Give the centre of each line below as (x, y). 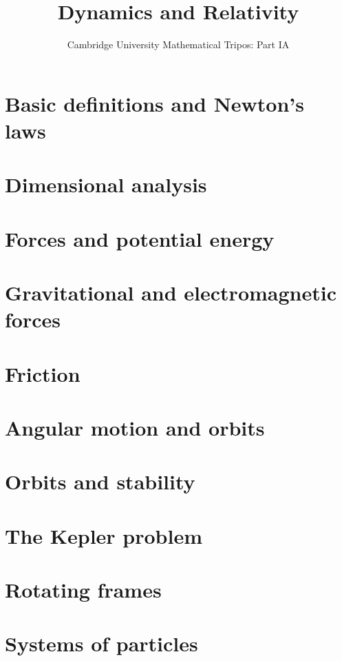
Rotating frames (83, 590)
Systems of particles (101, 643)
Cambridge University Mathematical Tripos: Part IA (178, 44)
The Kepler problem (104, 535)
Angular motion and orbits (135, 427)
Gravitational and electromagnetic (171, 293)
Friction (43, 373)
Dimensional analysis (106, 184)
